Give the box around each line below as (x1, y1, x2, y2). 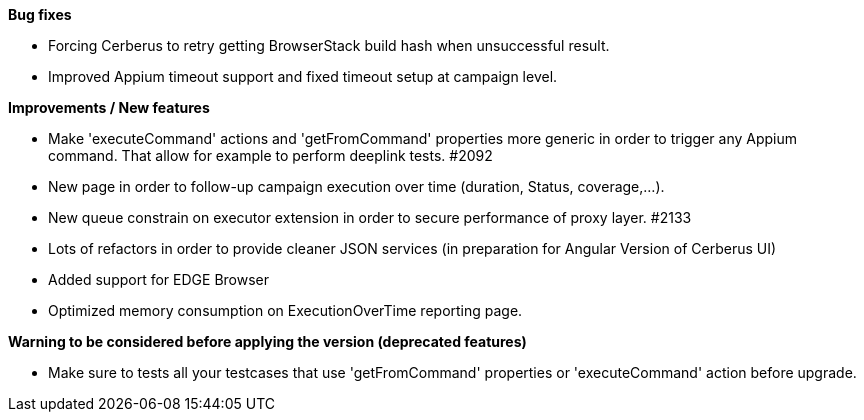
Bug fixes (8, 6, 72, 23)
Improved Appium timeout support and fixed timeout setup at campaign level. (48, 68, 558, 85)
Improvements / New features (8, 99, 210, 116)
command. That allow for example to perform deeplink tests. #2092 (48, 147, 493, 164)
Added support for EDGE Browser (48, 271, 269, 288)
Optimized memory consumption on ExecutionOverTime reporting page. (48, 302, 523, 319)
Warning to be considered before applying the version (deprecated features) (8, 333, 527, 350)
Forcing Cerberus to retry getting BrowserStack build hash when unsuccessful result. (48, 37, 610, 54)
